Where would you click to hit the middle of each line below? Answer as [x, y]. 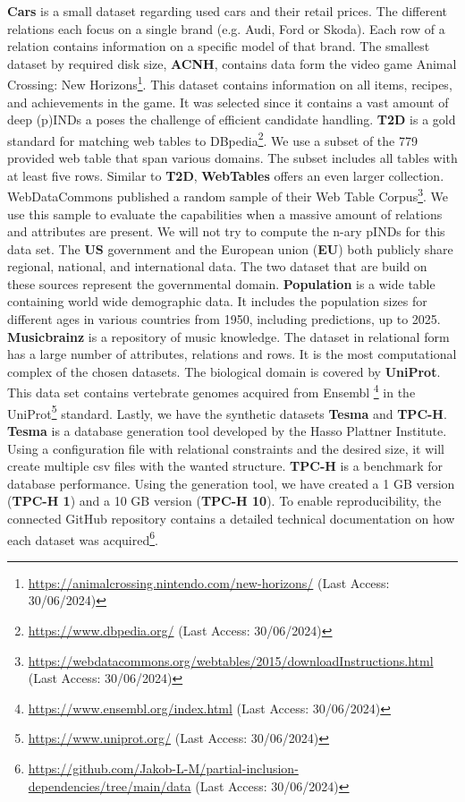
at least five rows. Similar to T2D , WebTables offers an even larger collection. [226, 175]
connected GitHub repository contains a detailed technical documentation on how [231, 518]
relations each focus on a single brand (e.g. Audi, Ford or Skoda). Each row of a [226, 28]
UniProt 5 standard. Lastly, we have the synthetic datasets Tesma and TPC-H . [227, 412]
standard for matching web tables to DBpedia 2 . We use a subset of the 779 [212, 139]
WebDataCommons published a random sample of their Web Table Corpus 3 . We [228, 195]
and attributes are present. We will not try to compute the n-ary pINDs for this [226, 231]
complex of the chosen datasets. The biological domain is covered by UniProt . [224, 371]
